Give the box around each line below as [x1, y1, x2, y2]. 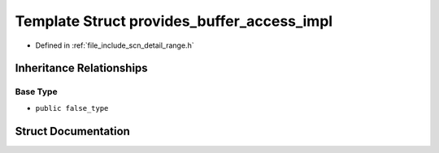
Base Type [15, 86, 58, 97]
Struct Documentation [15, 124, 130, 138]
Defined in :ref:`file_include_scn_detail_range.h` [35, 40, 194, 50]
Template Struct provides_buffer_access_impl [15, 12, 333, 30]
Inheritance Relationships [15, 62, 148, 75]
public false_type [35, 104, 109, 113]
